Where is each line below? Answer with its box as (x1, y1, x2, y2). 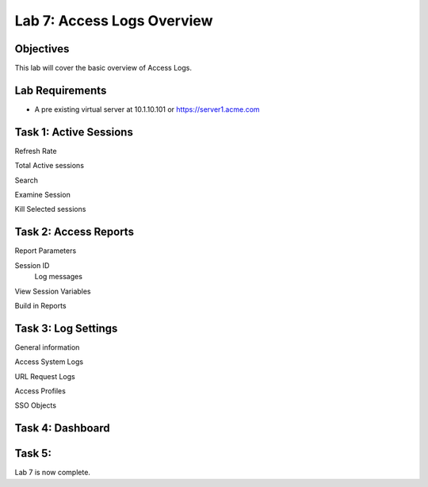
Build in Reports (14, 301, 67, 310)
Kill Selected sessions (14, 205, 86, 214)
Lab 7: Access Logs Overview (14, 12, 213, 29)
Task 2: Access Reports (14, 225, 135, 239)
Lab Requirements (14, 83, 107, 97)
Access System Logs (14, 357, 83, 366)
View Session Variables (14, 286, 91, 296)
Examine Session (14, 190, 71, 200)
